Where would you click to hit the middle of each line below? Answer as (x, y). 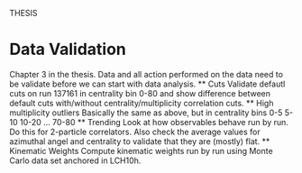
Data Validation (68, 50)
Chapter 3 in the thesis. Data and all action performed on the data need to (146, 74)
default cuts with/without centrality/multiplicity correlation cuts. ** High (142, 103)
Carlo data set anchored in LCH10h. (75, 160)
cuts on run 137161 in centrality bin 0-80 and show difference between (140, 93)
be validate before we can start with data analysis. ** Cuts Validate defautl (147, 84)
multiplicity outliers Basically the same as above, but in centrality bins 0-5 (146, 113)
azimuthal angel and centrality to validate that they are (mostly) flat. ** (140, 141)
